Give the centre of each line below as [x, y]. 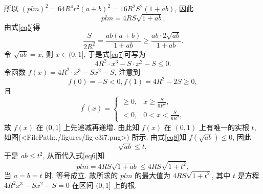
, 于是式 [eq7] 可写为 [115, 53]
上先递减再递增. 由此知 [101, 127]
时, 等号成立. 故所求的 [81, 175]
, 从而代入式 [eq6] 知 [74, 155]
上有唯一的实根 [224, 127]
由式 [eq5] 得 [22, 26]
